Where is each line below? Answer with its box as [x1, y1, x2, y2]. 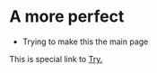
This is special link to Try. [9, 53, 103, 64]
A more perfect [9, 6, 125, 27]
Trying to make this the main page [22, 36, 149, 47]
